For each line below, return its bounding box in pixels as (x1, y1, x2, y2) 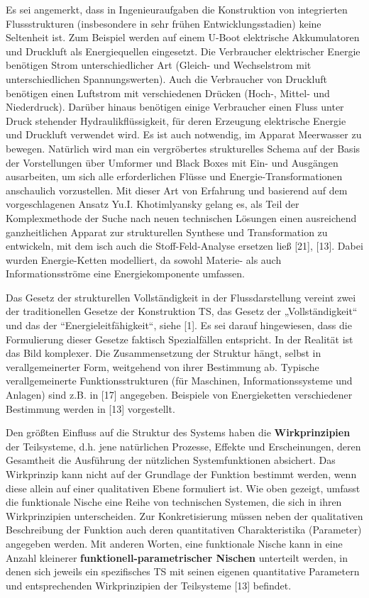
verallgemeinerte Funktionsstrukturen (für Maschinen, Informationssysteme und (6, 373, 353, 388)
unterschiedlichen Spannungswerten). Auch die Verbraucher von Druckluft (6, 71, 327, 86)
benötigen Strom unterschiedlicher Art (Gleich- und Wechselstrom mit (6, 57, 312, 72)
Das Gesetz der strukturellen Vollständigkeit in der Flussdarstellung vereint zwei (6, 289, 356, 304)
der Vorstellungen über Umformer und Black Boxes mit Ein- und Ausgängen (6, 155, 338, 170)
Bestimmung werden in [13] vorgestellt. (6, 401, 175, 416)
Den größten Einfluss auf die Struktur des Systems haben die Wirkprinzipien (6, 425, 351, 440)
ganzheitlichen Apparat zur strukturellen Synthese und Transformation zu (6, 224, 328, 239)
